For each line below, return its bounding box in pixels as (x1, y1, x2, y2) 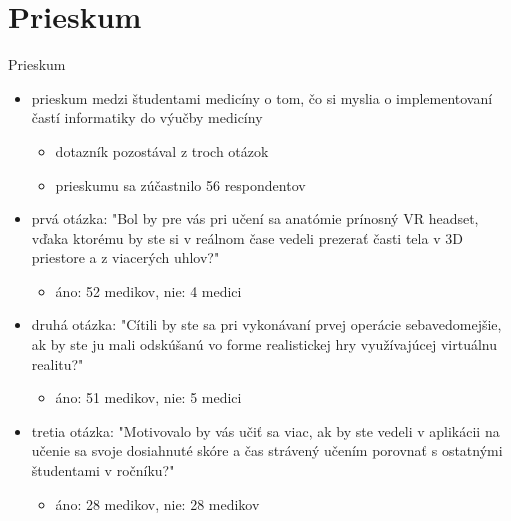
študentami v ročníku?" (31, 460, 175, 481)
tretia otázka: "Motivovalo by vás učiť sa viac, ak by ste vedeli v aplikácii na (31, 420, 500, 441)
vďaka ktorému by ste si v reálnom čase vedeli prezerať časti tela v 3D (31, 227, 463, 248)
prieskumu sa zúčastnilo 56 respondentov (55, 174, 306, 195)
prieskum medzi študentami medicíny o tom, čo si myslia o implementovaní (31, 87, 493, 108)
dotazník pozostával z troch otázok (55, 140, 269, 161)
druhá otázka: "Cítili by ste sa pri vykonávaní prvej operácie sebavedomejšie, (31, 314, 502, 335)
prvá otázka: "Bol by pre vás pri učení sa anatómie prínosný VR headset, (31, 208, 479, 229)
